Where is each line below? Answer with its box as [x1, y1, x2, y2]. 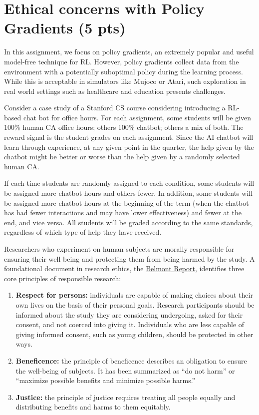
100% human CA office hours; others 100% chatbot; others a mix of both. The [4, 122, 244, 132]
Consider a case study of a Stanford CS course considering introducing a [4, 102, 226, 113]
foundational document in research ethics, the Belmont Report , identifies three [4, 263, 245, 274]
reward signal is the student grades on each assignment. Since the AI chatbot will [4, 132, 254, 142]
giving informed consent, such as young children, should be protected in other [15, 329, 254, 339]
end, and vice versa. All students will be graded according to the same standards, [4, 217, 253, 227]
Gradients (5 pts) [4, 17, 126, 38]
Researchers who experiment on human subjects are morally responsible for [4, 244, 235, 254]
